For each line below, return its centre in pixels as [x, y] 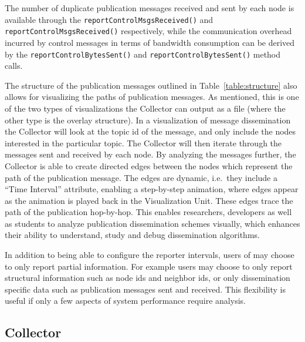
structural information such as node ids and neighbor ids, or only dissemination [148, 278]
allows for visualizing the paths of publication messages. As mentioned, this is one [152, 97]
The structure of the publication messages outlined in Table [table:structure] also [151, 85]
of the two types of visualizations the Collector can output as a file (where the [145, 108]
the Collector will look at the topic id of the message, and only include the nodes [150, 131]
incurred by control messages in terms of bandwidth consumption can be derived [150, 42]
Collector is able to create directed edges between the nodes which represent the [149, 165]
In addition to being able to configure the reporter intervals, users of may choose [150, 255]
